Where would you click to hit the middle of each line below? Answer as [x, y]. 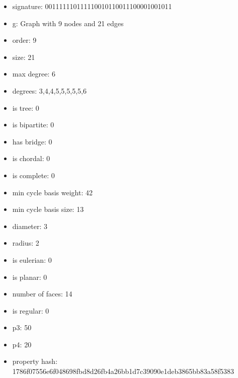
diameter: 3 [30, 226]
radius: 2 [26, 243]
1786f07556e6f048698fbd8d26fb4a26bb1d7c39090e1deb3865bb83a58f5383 [123, 371]
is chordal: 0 [31, 158]
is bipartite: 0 [33, 125]
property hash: [35, 361]
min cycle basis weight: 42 [52, 192]
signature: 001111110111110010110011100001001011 [92, 6]
